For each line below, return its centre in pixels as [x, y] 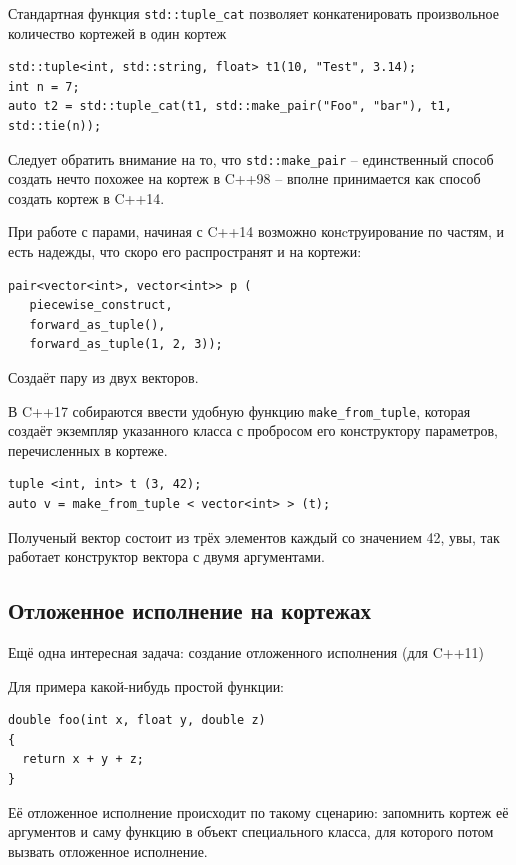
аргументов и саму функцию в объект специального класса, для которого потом [251, 831]
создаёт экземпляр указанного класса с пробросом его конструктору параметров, [253, 430]
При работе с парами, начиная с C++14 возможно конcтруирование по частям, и [256, 231]
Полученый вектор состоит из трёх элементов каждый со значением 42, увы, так [254, 536]
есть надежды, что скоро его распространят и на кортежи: [185, 251]
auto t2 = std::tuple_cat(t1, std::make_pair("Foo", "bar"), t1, [230, 106]
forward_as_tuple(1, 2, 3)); [126, 344]
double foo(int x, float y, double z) [137, 720]
